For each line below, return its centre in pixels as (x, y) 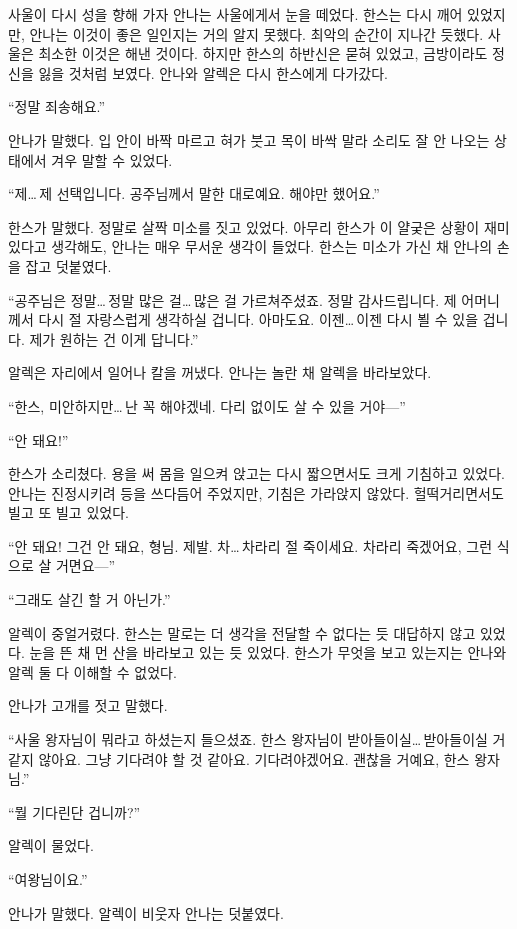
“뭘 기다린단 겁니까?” (74, 811)
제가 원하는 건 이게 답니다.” (114, 338)
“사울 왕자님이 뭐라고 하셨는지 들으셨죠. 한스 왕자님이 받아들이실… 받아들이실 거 (257, 739)
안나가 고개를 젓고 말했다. (88, 705)
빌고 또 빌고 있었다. (68, 512)
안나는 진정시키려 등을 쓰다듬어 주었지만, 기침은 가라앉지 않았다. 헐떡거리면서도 (256, 492)
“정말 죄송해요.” (57, 106)
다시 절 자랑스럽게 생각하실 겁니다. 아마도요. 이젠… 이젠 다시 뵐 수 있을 (258, 319)
